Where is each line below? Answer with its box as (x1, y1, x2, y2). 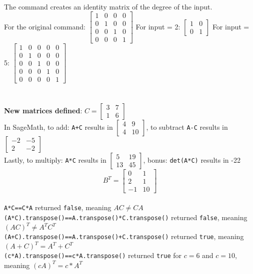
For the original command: (4, 21, 85, 31)
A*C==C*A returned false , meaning (4, 202, 111, 213)
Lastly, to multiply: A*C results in (4, 154, 106, 165)
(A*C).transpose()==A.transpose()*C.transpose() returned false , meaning (4, 212, 247, 222)
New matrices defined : (4, 105, 82, 115)
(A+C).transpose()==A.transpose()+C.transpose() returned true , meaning (4, 231, 244, 242)
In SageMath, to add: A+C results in (4, 121, 113, 132)
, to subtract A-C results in (146, 121, 228, 132)
